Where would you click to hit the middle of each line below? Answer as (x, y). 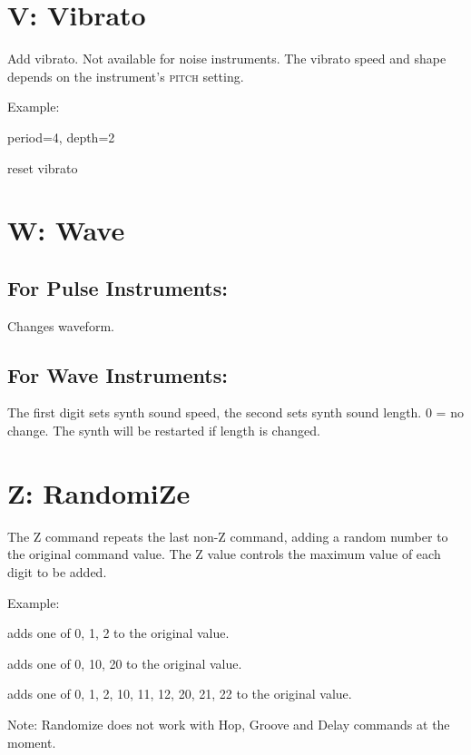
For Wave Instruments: (118, 374)
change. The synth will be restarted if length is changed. (164, 431)
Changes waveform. (61, 325)
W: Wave (66, 230)
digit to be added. (57, 571)
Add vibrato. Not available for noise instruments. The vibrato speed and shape (227, 59)
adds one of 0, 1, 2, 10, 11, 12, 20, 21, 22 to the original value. (180, 694)
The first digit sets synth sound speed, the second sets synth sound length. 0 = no (235, 412)
